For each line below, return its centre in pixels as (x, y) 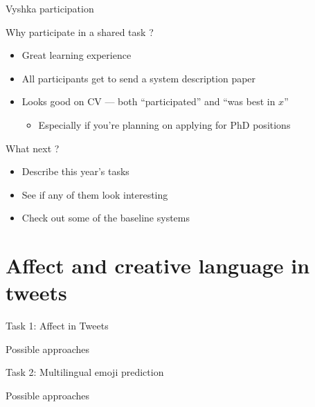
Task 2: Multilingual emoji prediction (85, 372)
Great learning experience (76, 55)
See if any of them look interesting (95, 194)
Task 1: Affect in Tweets (57, 326)
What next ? (33, 148)
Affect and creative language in (158, 265)
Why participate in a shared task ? (80, 31)
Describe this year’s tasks (75, 171)
